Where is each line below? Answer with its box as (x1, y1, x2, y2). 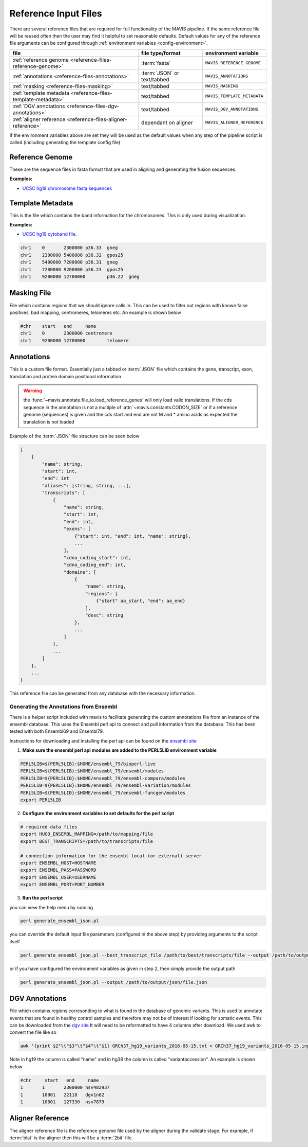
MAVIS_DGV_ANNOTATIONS (205, 107, 259, 112)
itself (9, 938, 20, 944)
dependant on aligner (141, 119, 193, 126)
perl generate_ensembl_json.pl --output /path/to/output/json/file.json (20, 979, 207, 985)
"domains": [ (63, 569, 97, 575)
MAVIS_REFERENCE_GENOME (205, 60, 261, 66)
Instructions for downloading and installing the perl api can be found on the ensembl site (9, 737, 197, 744)
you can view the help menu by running (9, 904, 93, 910)
